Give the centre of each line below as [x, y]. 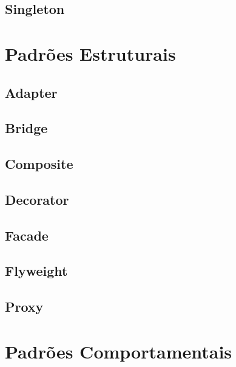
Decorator [37, 199]
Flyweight [36, 271]
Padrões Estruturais [90, 53]
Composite [39, 164]
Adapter [31, 92]
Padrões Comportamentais [119, 351]
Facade [27, 235]
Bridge [26, 128]
